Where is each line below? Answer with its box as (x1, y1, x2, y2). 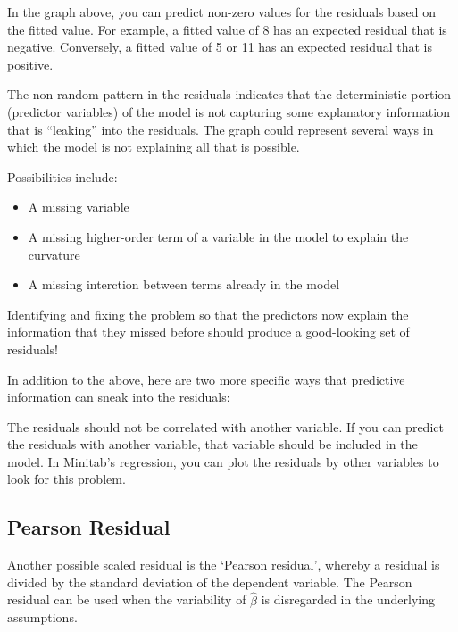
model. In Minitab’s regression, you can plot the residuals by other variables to (7, 452, 439, 470)
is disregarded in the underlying (261, 590, 436, 609)
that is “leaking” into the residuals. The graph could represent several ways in (7, 120, 434, 138)
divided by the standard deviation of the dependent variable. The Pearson (7, 572, 412, 591)
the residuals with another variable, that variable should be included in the (7, 435, 418, 453)
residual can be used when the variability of (7, 590, 246, 609)
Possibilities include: (7, 167, 118, 186)
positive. (7, 54, 54, 73)
